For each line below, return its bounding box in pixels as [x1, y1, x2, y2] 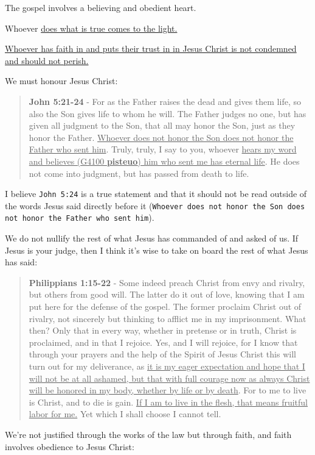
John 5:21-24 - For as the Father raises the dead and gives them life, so [29, 95, 301, 107]
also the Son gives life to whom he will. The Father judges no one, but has [29, 107, 306, 120]
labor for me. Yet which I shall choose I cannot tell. [29, 407, 221, 420]
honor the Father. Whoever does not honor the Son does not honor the [29, 131, 294, 143]
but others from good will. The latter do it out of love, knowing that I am [29, 288, 305, 301]
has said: [5, 256, 38, 268]
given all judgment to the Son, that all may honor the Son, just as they [29, 119, 296, 132]
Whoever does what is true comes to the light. [5, 21, 178, 34]
